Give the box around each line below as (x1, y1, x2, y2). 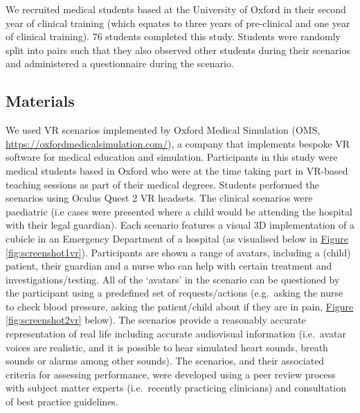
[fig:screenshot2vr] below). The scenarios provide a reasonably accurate (6, 313, 306, 327)
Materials (6, 90, 75, 112)
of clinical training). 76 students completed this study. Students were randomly (6, 29, 341, 44)
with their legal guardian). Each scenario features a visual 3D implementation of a (6, 218, 355, 232)
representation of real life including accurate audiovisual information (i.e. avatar (6, 326, 346, 341)
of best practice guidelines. (6, 394, 118, 409)
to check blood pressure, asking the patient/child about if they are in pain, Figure (6, 299, 354, 313)
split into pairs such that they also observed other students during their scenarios (6, 42, 350, 57)
